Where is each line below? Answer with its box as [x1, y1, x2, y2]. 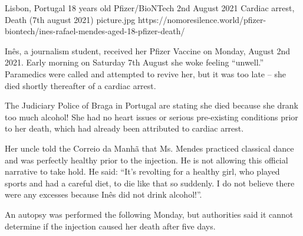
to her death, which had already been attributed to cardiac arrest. [5, 122, 244, 135]
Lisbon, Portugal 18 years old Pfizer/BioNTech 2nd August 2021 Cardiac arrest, [5, 2, 295, 14]
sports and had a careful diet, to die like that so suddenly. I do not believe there [5, 176, 295, 189]
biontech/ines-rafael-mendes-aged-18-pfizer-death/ [5, 25, 185, 37]
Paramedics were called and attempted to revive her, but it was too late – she [5, 67, 286, 80]
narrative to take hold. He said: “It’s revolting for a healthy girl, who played [5, 165, 280, 178]
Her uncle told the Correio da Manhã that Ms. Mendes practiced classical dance [5, 142, 294, 154]
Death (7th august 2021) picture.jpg [5, 13, 136, 25]
